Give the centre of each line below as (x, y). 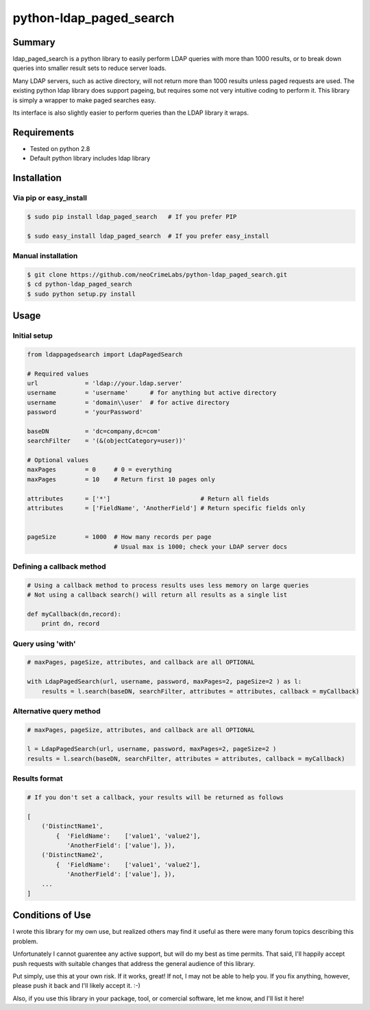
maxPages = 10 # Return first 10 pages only (121, 479)
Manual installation (45, 256)
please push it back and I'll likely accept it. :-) (76, 986)
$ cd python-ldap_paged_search (80, 284)
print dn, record (71, 624)
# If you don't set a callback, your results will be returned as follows (156, 797)
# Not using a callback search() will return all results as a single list (157, 595)
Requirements (44, 132)
